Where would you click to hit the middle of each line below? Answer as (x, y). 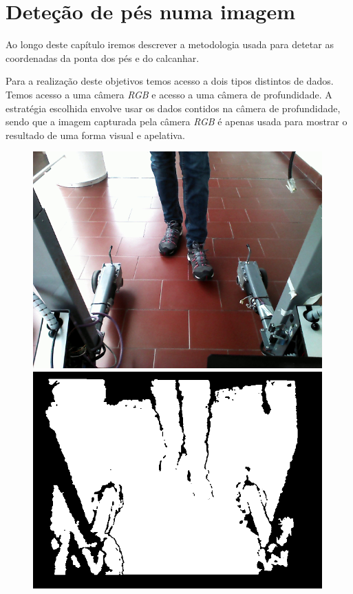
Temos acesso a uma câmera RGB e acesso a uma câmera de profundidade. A (169, 94)
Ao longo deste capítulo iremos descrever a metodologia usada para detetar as (170, 44)
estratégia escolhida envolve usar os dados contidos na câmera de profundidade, (173, 108)
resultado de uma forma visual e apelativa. (95, 135)
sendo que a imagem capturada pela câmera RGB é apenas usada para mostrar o (176, 121)
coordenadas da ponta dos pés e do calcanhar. (103, 57)
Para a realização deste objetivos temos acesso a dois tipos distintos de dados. (170, 81)
